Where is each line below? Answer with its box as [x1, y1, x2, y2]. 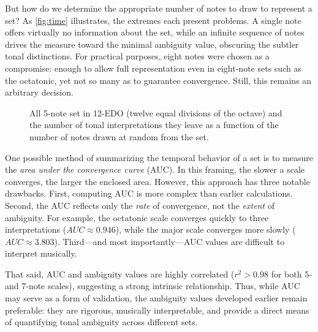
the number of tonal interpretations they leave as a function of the [29, 118, 279, 131]
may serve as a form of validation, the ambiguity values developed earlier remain [5, 292, 308, 304]
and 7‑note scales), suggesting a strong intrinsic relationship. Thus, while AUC [5, 279, 300, 292]
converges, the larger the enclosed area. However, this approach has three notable [5, 175, 310, 187]
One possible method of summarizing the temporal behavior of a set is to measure [5, 151, 314, 164]
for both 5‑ [271, 267, 312, 280]
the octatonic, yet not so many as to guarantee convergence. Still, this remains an [5, 74, 312, 86]
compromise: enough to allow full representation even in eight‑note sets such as [5, 61, 301, 74]
